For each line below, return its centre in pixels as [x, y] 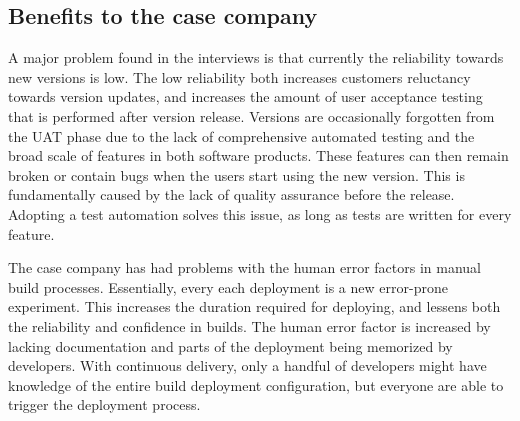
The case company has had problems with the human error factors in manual [244, 267]
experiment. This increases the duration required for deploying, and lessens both [254, 306]
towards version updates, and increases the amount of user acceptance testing [245, 96]
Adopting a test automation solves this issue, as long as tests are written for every [260, 213]
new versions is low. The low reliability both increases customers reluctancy [239, 76]
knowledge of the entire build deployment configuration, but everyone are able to [256, 384]
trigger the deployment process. [104, 404]
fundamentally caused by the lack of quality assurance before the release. [231, 194]
